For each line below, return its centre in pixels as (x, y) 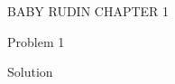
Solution (30, 72)
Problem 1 (36, 41)
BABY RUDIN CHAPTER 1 (88, 11)
